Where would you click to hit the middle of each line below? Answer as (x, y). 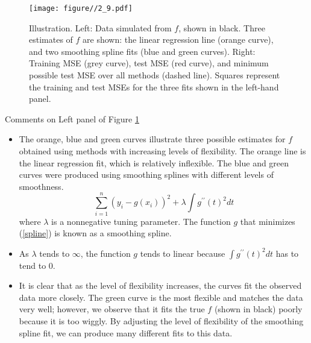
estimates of (51, 39)
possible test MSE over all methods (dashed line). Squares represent (155, 75)
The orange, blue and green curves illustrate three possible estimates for (152, 139)
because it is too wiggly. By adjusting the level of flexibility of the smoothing (161, 321)
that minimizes (268, 221)
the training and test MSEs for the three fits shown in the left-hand (154, 87)
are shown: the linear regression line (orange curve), (178, 39)
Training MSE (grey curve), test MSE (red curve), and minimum (149, 63)
